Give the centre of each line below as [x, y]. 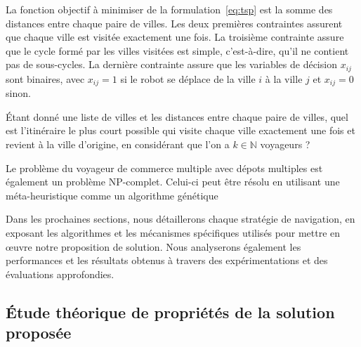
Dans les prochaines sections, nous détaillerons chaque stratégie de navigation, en [180, 219]
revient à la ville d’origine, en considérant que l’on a [118, 144]
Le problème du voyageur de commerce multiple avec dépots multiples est [164, 168]
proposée [39, 333]
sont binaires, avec [45, 78]
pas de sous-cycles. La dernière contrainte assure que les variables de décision [171, 64]
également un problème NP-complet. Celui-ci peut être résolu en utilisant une [173, 182]
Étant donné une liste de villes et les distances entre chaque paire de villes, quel [177, 116]
